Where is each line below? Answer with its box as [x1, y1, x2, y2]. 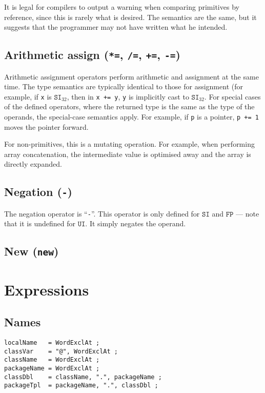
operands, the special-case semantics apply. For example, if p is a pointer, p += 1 [4, 111, 259, 122]
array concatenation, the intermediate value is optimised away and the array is [4, 148, 251, 159]
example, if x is [4, 91, 52, 102]
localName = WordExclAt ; [4, 339, 100, 346]
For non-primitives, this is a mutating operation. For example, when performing [4, 139, 255, 149]
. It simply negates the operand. [85, 218, 186, 229]
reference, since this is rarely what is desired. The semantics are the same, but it [4, 11, 257, 22]
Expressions [4, 279, 89, 300]
